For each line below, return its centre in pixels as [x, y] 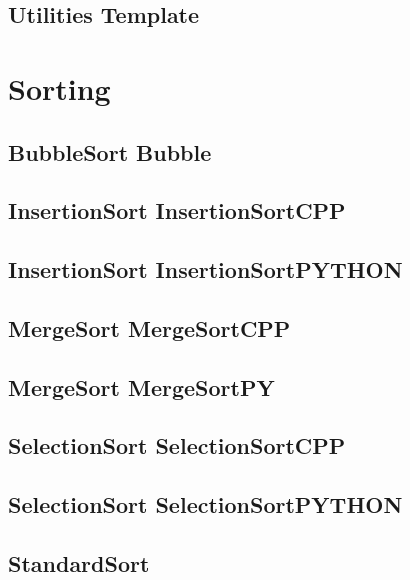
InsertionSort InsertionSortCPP [177, 210]
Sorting [59, 87]
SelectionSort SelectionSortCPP [177, 445]
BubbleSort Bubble [110, 151]
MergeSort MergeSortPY [141, 386]
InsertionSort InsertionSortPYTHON [205, 269]
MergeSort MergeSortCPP [149, 327]
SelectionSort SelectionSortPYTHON [205, 504]
